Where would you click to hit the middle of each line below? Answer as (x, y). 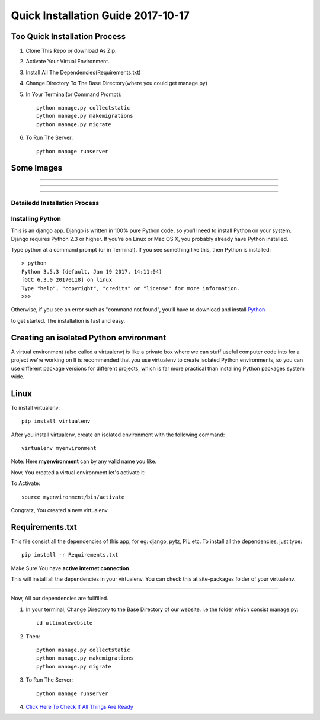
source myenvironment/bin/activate (73, 497)
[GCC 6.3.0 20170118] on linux (67, 280)
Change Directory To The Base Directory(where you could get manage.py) (116, 83)
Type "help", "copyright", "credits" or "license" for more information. (131, 288)
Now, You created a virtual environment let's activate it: (79, 472)
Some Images (37, 168)
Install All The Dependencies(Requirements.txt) (83, 72)
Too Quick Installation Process (68, 36)
